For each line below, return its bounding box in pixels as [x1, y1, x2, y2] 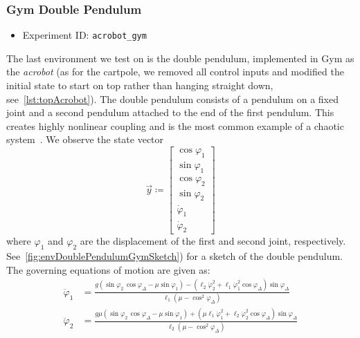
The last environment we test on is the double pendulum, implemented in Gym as [6, 50, 354, 65]
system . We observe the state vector [6, 132, 164, 147]
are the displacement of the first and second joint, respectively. [80, 234, 346, 248]
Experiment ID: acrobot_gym [22, 28, 147, 42]
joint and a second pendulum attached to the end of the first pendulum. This [6, 105, 334, 120]
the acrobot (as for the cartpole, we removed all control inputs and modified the [6, 64, 344, 79]
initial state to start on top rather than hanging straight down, [6, 78, 273, 93]
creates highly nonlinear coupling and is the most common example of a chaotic [6, 118, 344, 133]
